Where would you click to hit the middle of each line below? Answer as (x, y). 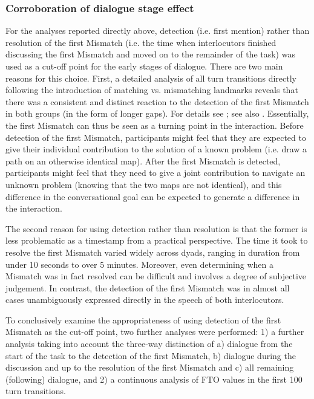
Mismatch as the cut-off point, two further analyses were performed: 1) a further (155, 332)
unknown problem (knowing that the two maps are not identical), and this (144, 184)
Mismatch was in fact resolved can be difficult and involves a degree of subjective (156, 276)
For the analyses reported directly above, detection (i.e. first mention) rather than (158, 31)
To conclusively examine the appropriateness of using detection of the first (143, 320)
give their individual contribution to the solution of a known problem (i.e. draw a (156, 149)
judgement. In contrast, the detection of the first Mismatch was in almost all (148, 287)
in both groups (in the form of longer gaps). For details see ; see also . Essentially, (157, 113)
